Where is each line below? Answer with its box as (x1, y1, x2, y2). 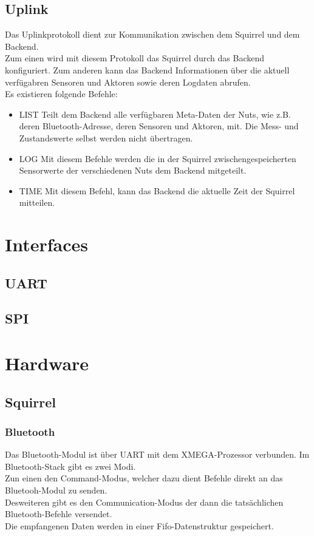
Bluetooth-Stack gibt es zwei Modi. (5, 460, 136, 472)
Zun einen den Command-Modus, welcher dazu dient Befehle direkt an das (5, 472, 283, 484)
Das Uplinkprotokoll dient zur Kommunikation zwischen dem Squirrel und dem (5, 28, 300, 41)
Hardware (5, 351, 89, 376)
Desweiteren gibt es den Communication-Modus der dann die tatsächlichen (5, 495, 284, 508)
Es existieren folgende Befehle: (5, 87, 118, 100)
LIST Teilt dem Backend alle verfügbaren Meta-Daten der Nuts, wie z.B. (19, 107, 291, 120)
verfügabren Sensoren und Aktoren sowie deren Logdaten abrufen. (5, 75, 251, 88)
